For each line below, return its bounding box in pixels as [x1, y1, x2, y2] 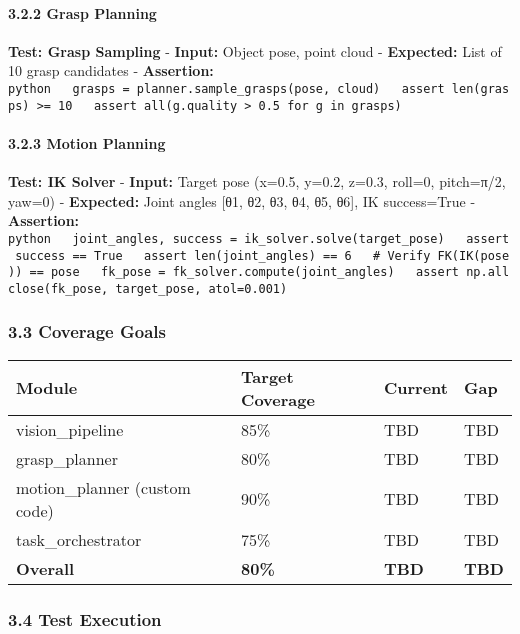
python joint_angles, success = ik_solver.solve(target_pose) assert [8, 231, 510, 246]
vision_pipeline [16, 417, 124, 441]
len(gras [451, 81, 510, 96]
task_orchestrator [16, 527, 142, 551]
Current [383, 376, 448, 400]
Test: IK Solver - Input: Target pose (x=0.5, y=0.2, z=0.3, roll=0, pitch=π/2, [8, 171, 506, 192]
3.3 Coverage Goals [8, 319, 166, 344]
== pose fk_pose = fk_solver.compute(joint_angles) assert [29, 265, 460, 280]
